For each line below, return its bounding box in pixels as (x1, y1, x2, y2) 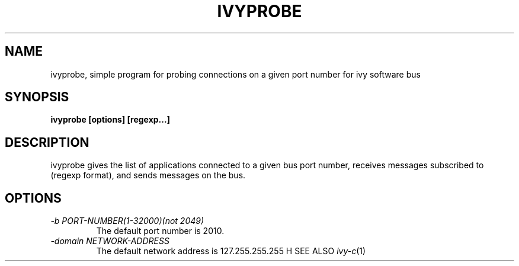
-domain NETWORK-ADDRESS (50, 236, 169, 246)
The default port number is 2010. (96, 226, 225, 236)
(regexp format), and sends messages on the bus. (50, 170, 246, 181)
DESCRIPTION (5, 134, 89, 150)
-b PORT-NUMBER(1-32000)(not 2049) (50, 216, 204, 226)
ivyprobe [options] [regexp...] (50, 114, 170, 125)
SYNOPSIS (5, 89, 69, 105)
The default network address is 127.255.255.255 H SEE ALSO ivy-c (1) (96, 246, 366, 257)
